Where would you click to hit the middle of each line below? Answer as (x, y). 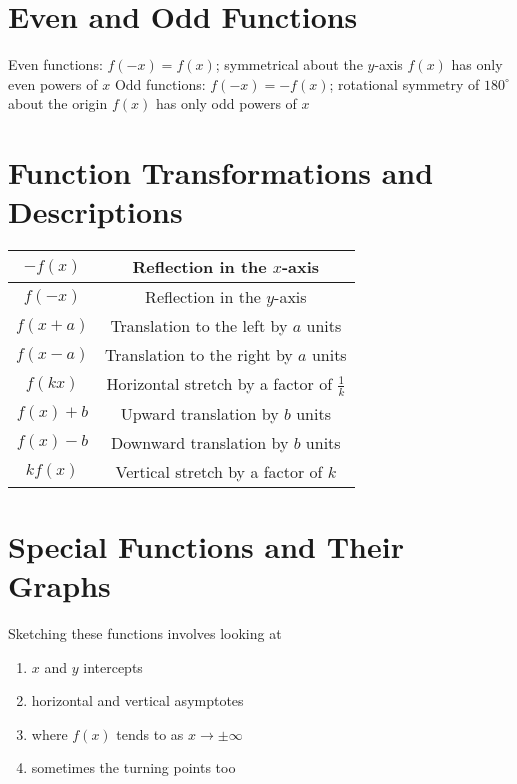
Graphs (59, 585)
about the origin (58, 103)
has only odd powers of (226, 103)
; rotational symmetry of (404, 83)
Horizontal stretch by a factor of (219, 384)
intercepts (113, 666)
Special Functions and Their (206, 545)
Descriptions (95, 211)
